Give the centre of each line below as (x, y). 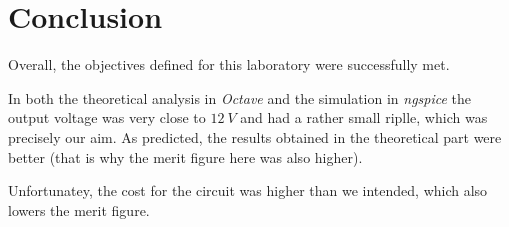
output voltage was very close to (107, 117)
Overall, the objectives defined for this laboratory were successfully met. (229, 64)
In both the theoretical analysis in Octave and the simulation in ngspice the (240, 97)
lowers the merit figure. (79, 209)
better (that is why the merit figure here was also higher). (185, 156)
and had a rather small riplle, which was (364, 117)
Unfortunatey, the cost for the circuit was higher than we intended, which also (248, 190)
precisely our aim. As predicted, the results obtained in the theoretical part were (255, 136)
